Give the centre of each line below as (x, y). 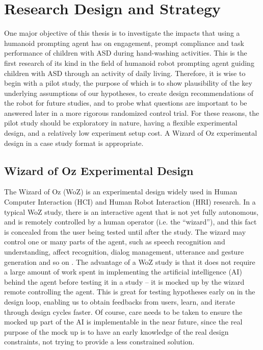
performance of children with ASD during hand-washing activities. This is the (126, 53)
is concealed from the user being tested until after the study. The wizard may (125, 231)
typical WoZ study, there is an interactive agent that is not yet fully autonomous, (131, 211)
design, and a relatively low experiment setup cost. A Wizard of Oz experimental (131, 133)
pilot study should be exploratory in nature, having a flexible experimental (121, 123)
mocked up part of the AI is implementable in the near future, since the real (123, 322)
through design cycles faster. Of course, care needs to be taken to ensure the (123, 311)
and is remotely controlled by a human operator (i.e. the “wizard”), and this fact (130, 222)
